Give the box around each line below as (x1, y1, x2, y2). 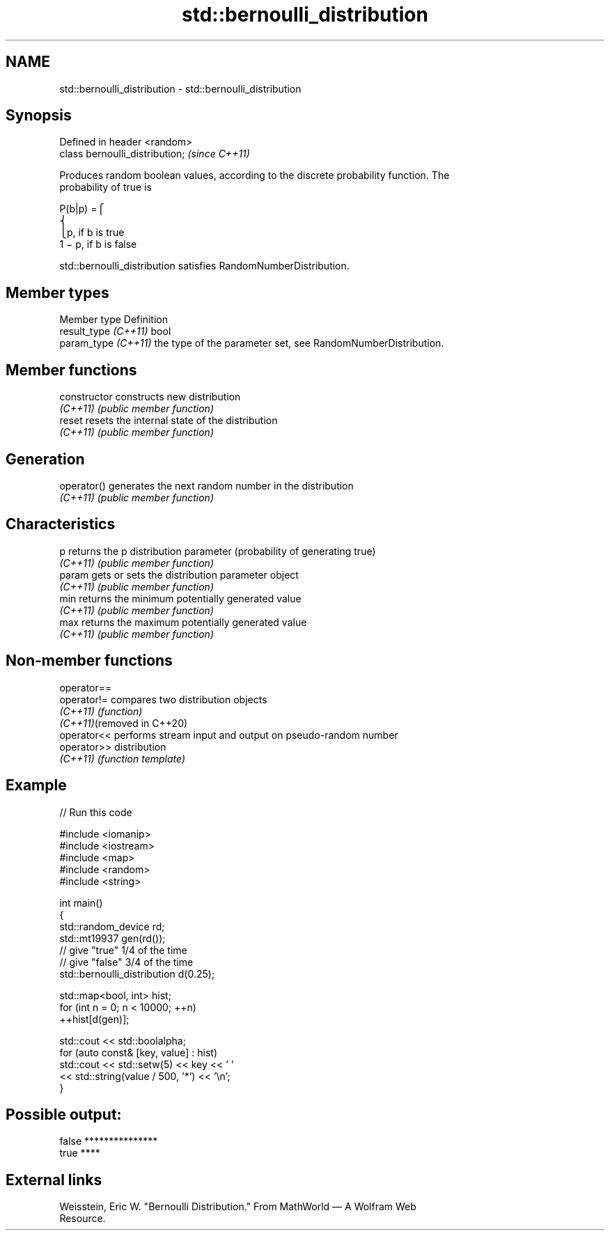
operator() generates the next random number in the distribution (59, 479, 354, 492)
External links (6, 1171, 102, 1189)
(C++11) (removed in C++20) (59, 717, 188, 729)
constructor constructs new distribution (59, 391, 241, 403)
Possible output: (6, 1105, 122, 1123)
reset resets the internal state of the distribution (59, 414, 278, 427)
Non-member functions (6, 652, 173, 670)
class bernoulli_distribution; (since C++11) (59, 148, 250, 160)
